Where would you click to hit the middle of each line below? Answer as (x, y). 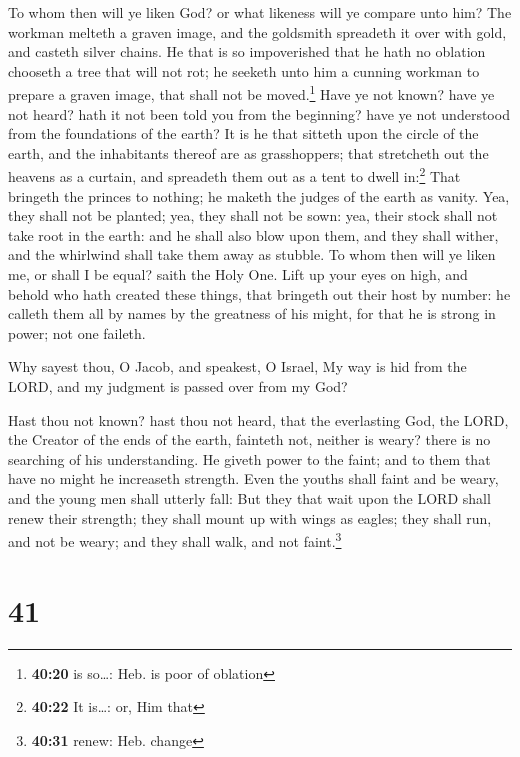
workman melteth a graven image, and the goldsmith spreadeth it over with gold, (257, 31)
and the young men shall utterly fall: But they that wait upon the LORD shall (249, 497)
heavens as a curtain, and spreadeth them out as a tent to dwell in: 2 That (234, 175)
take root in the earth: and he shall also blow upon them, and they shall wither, (253, 234)
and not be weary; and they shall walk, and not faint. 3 (175, 539)
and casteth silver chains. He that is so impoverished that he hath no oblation (247, 51)
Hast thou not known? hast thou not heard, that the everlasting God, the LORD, (258, 419)
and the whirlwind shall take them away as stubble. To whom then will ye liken (252, 254)
